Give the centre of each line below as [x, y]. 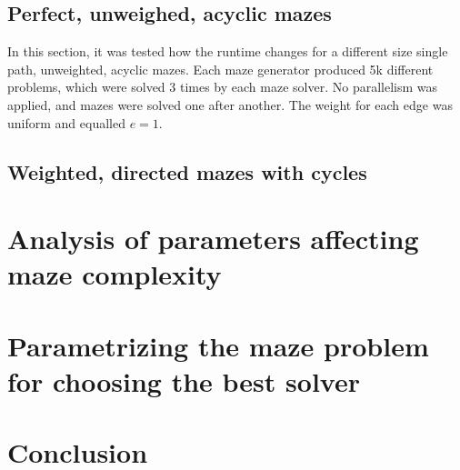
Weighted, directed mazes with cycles [187, 171]
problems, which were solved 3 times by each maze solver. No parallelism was [223, 87]
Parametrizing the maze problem [218, 345]
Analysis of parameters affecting [213, 239]
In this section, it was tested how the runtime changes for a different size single [228, 51]
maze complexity [115, 274]
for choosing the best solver [184, 380]
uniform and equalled [66, 122]
